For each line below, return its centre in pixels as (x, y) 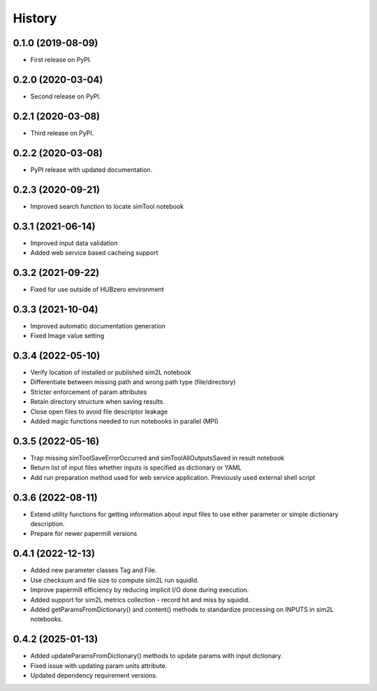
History (35, 18)
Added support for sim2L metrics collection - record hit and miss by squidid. (140, 599)
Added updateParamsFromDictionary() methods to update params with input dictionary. (156, 656)
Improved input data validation (74, 243)
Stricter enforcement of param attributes (89, 392)
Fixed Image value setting (67, 336)
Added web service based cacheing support (94, 252)
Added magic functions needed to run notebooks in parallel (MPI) (125, 421)
